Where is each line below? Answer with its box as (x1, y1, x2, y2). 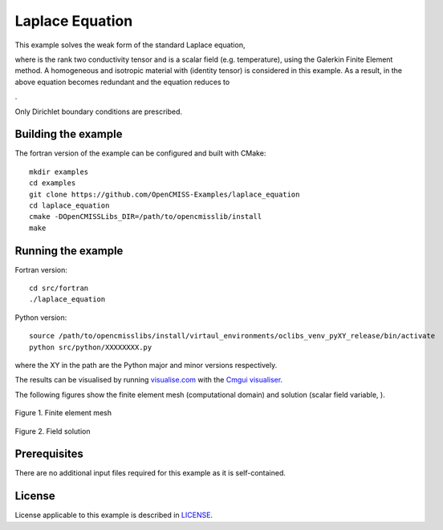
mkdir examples (29, 167, 89, 176)
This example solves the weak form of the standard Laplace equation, (14, 40, 246, 50)
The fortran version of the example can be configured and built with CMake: (14, 148, 266, 158)
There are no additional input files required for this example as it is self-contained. (14, 468, 287, 478)
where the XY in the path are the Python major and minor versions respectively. (14, 361, 278, 370)
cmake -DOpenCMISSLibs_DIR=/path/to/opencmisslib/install (29, 212, 262, 221)
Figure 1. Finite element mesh (14, 408, 112, 418)
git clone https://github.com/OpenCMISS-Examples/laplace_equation (29, 189, 300, 199)
